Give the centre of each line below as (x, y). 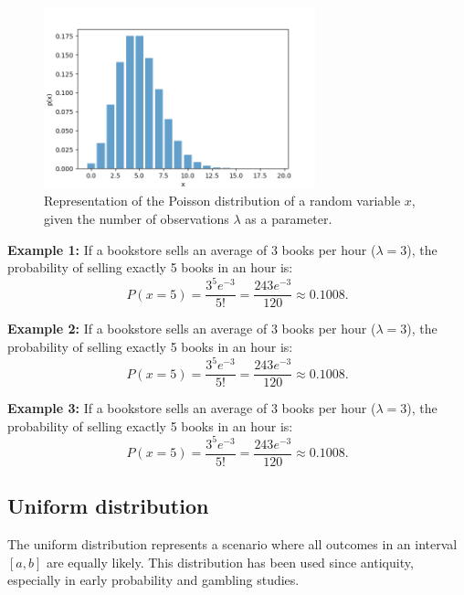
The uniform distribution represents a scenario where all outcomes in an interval (232, 544)
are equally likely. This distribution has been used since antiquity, (230, 562)
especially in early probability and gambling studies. (153, 580)
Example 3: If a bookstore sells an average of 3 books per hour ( (192, 408)
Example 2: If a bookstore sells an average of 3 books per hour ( (192, 329)
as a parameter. (289, 219)
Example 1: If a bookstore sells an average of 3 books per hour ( (192, 249)
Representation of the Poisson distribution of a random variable (222, 201)
